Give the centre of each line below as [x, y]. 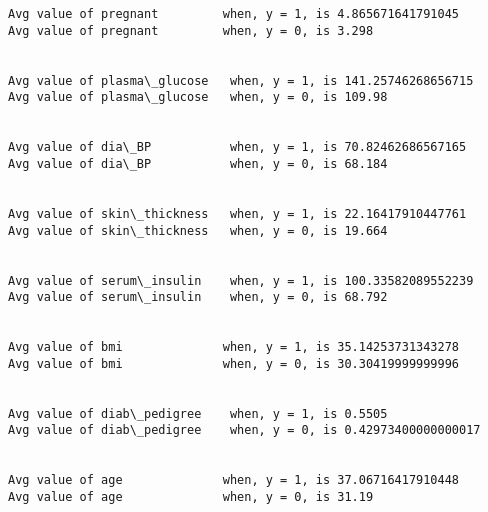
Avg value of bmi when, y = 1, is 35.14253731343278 [234, 347]
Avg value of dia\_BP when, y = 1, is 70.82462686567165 [237, 147]
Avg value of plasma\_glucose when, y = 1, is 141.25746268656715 [241, 80]
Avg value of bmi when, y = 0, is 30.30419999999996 [234, 363]
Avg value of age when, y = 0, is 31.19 [191, 497]
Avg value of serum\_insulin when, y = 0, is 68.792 [198, 297]
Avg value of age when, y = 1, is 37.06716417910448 [234, 480]
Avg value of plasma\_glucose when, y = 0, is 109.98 [198, 97]
